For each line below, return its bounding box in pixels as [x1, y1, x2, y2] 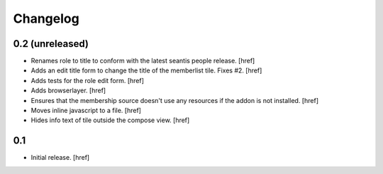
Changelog [13, 11, 79, 26]
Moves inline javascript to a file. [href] [30, 107, 142, 115]
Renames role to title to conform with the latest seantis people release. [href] [30, 57, 255, 65]
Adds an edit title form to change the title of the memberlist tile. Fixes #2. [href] [30, 66, 262, 75]
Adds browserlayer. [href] [30, 86, 106, 95]
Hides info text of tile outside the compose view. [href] [30, 116, 190, 124]
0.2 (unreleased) [13, 38, 89, 50]
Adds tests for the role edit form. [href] [30, 76, 145, 85]
